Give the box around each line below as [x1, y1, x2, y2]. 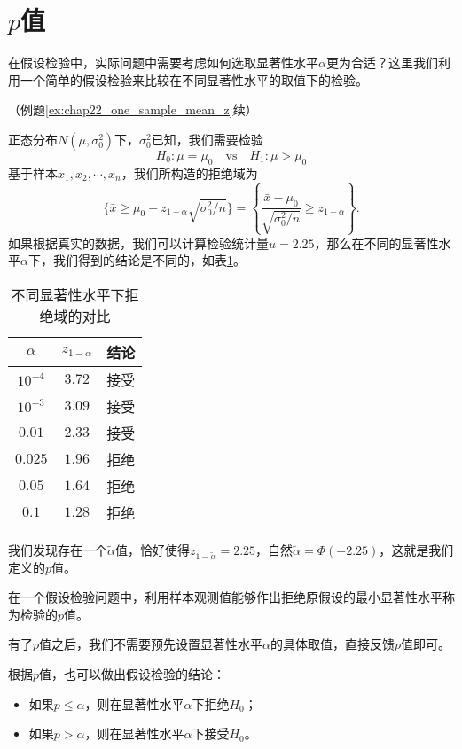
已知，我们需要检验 [151, 129, 263, 148]
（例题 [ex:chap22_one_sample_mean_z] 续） [8, 100, 258, 119]
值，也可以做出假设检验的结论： [39, 665, 226, 683]
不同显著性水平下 [11, 284, 125, 305]
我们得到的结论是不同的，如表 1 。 [52, 251, 246, 269]
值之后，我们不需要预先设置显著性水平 [39, 635, 263, 653]
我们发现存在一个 [8, 540, 107, 558]
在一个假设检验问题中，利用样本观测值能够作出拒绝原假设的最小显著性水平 [8, 588, 442, 606]
